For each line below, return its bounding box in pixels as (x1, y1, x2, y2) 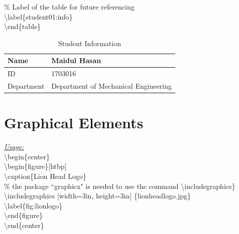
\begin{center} (4, 151, 50, 161)
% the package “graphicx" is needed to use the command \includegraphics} (4, 180, 235, 191)
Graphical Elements (4, 112, 144, 133)
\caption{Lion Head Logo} (4, 171, 87, 181)
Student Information (58, 38, 121, 48)
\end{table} (4, 21, 41, 32)
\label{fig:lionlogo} (4, 200, 63, 210)
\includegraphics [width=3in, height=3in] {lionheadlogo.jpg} (4, 190, 191, 201)
